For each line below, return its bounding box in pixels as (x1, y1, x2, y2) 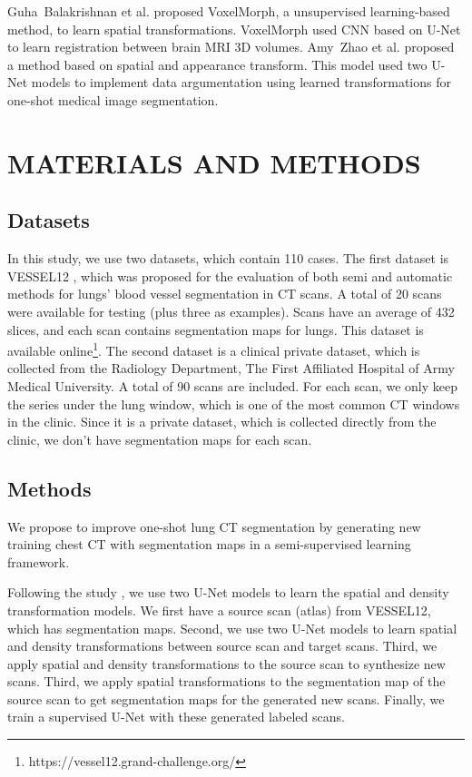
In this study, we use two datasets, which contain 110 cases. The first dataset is (7, 249, 449, 268)
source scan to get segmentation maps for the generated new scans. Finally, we (7, 689, 445, 708)
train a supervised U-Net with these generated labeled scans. (7, 707, 345, 726)
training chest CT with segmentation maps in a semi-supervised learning (7, 535, 411, 554)
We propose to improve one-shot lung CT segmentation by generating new (7, 516, 421, 536)
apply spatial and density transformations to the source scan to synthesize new (7, 654, 446, 673)
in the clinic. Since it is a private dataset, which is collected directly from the (7, 412, 437, 431)
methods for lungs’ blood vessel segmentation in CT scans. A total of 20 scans (7, 284, 442, 303)
